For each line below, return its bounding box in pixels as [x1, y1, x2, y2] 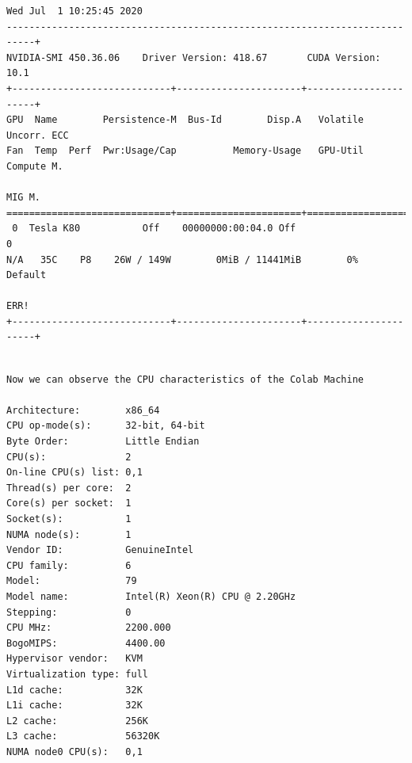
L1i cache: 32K [6, 700, 143, 711]
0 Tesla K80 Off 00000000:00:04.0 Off [12, 223, 296, 235]
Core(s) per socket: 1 [6, 498, 132, 509]
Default [6, 269, 47, 281]
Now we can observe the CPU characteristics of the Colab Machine [6, 373, 364, 385]
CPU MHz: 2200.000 [6, 622, 171, 634]
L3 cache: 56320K [6, 731, 160, 742]
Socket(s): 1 [6, 513, 132, 525]
